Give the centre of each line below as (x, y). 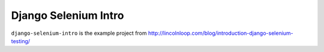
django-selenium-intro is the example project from (79, 33)
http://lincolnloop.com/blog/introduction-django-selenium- (220, 33)
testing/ (20, 41)
